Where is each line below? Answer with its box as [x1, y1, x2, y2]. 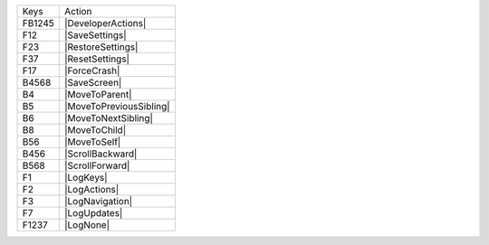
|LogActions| [63, 184, 120, 195]
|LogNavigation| [63, 195, 133, 207]
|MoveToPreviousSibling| [63, 100, 171, 112]
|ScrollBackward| [63, 147, 138, 160]
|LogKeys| [63, 172, 108, 184]
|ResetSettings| [63, 52, 130, 65]
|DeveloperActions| [63, 17, 147, 29]
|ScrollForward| [63, 159, 130, 172]
